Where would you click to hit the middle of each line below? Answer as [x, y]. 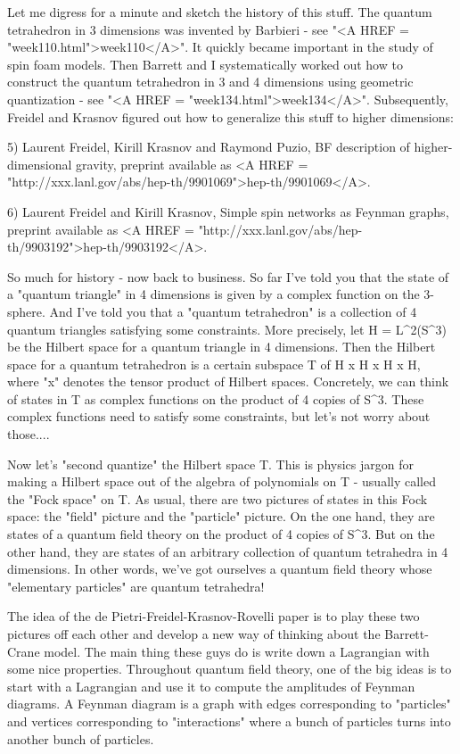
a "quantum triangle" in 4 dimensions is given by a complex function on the [214, 294]
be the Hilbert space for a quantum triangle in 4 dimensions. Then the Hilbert [222, 347]
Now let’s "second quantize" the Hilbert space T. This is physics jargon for [210, 464]
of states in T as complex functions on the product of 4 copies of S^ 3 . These [216, 398]
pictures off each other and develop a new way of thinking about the [194, 634]
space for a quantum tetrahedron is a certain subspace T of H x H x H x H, [214, 364]
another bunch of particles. [81, 738]
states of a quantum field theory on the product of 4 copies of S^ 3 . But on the [221, 534]
